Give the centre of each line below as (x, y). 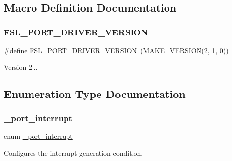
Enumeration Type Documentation (95, 93)
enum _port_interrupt (38, 136)
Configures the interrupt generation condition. (74, 152)
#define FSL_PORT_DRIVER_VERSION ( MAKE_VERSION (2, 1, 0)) (116, 50)
